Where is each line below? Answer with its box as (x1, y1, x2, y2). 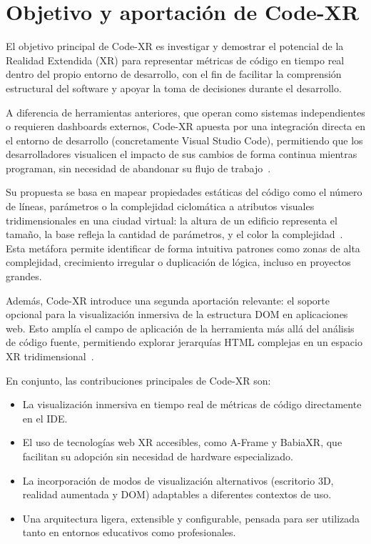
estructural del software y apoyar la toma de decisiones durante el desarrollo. (6, 80, 342, 95)
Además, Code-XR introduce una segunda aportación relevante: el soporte (6, 292, 330, 307)
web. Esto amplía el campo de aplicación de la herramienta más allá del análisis (6, 320, 355, 335)
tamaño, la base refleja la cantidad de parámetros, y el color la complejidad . (6, 227, 343, 242)
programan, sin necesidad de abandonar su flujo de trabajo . (6, 160, 271, 175)
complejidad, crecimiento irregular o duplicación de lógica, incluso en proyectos (6, 254, 351, 269)
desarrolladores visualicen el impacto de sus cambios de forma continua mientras (6, 147, 357, 162)
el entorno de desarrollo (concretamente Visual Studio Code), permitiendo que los (6, 132, 363, 147)
